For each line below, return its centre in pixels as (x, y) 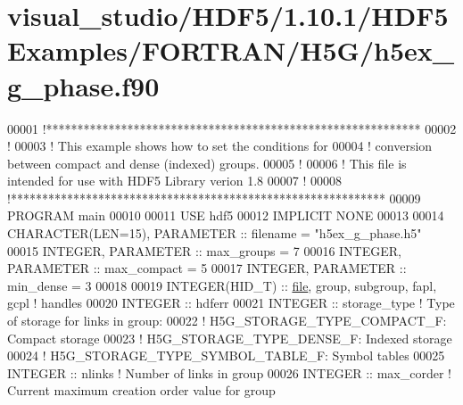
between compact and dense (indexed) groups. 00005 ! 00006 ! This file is (207, 163)
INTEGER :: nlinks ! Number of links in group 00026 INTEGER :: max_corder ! (229, 372)
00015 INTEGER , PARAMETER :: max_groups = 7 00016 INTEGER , (204, 250)
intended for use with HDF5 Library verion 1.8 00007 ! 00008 (174, 181)
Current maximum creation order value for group (141, 390)
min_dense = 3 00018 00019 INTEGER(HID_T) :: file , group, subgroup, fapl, (222, 285)
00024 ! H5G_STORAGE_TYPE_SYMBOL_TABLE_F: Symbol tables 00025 (226, 355)
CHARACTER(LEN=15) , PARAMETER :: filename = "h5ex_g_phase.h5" (215, 233)
